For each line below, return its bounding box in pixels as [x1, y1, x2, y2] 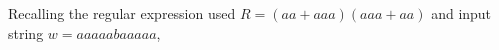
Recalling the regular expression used [8, 3, 236, 23]
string [8, 22, 44, 43]
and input [431, 3, 492, 23]
